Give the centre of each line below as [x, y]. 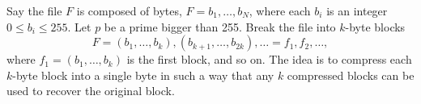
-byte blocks [375, 26]
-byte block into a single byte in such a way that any [143, 75]
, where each [280, 10]
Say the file [34, 10]
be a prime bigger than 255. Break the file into [220, 26]
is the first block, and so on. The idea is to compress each [269, 59]
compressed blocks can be [351, 75]
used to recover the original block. [91, 91]
